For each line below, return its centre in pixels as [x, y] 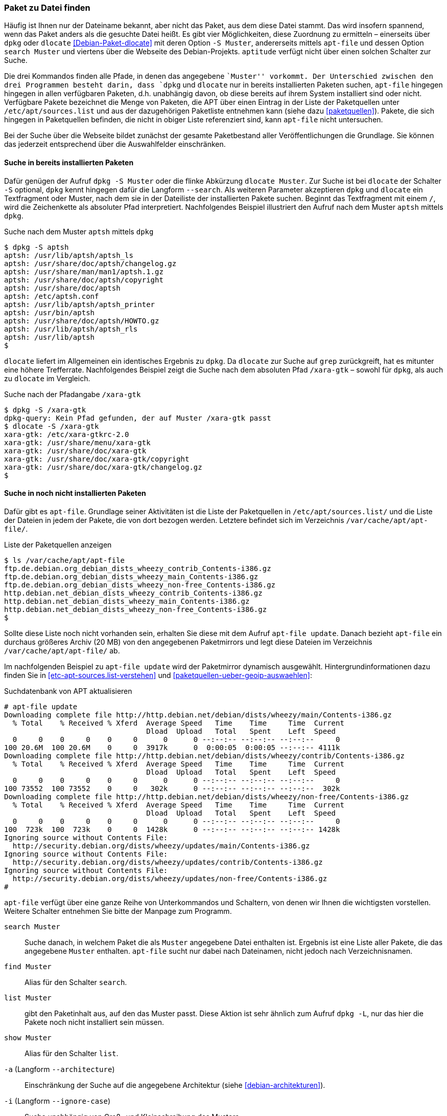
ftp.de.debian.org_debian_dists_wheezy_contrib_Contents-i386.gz [138, 568]
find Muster [28, 966]
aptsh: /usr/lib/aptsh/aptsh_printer [80, 304]
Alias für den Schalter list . [72, 1053]
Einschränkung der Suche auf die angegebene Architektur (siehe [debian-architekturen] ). [175, 1085]
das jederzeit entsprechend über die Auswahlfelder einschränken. [115, 144]
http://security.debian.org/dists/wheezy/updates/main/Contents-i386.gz [161, 846]
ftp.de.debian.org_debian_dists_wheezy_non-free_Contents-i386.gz [140, 585]
